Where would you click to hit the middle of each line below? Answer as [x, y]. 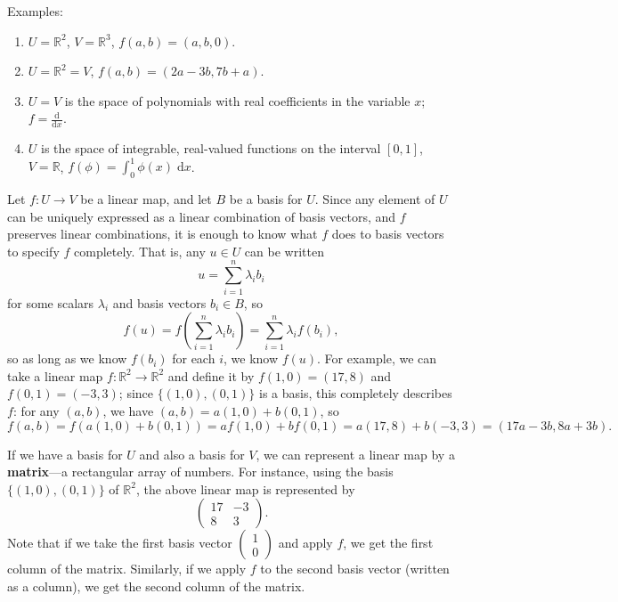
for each [194, 358]
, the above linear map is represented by [245, 488]
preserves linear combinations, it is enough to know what [163, 234]
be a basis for [266, 199]
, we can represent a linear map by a [355, 454]
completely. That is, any [140, 251]
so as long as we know [67, 358]
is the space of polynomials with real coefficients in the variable [237, 100]
